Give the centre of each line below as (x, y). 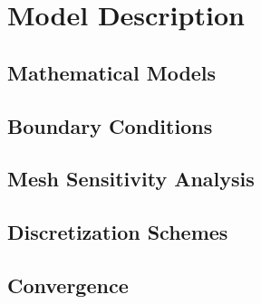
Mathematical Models (112, 72)
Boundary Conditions (110, 125)
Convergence (68, 285)
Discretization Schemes (118, 232)
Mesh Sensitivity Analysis (131, 179)
